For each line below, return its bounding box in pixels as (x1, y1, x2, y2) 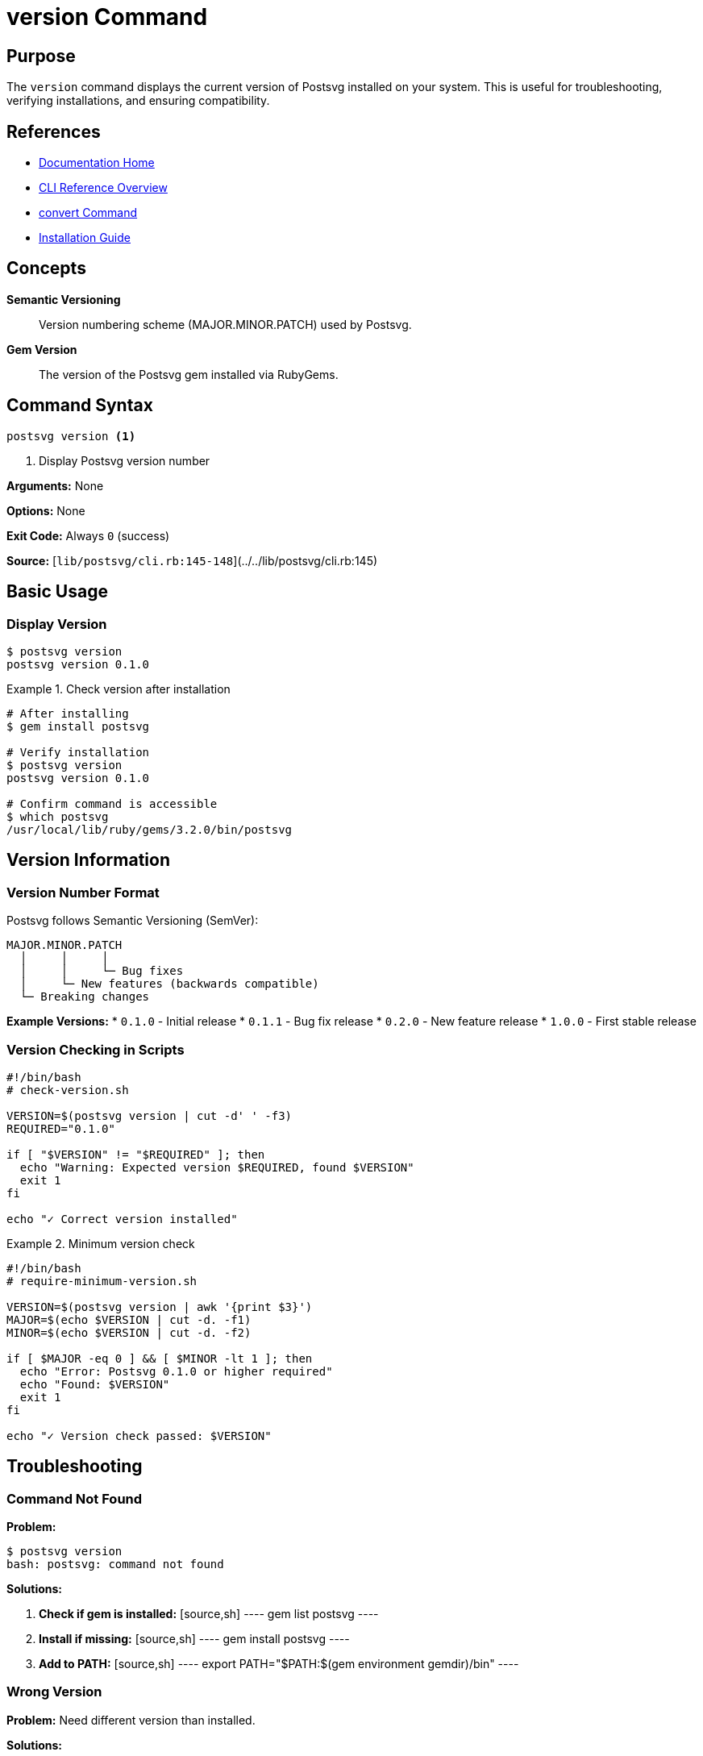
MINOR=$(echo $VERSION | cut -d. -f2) (6, 1325, 252, 1339)
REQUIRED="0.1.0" (6, 1121, 115, 1135)
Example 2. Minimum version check (6, 1236, 195, 1250)
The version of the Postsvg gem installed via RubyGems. (39, 367, 339, 381)
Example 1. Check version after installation (6, 681, 231, 696)
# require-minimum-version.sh (6, 1274, 198, 1288)
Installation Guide (39, 231, 131, 245)
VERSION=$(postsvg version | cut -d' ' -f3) (6, 1109, 293, 1122)
